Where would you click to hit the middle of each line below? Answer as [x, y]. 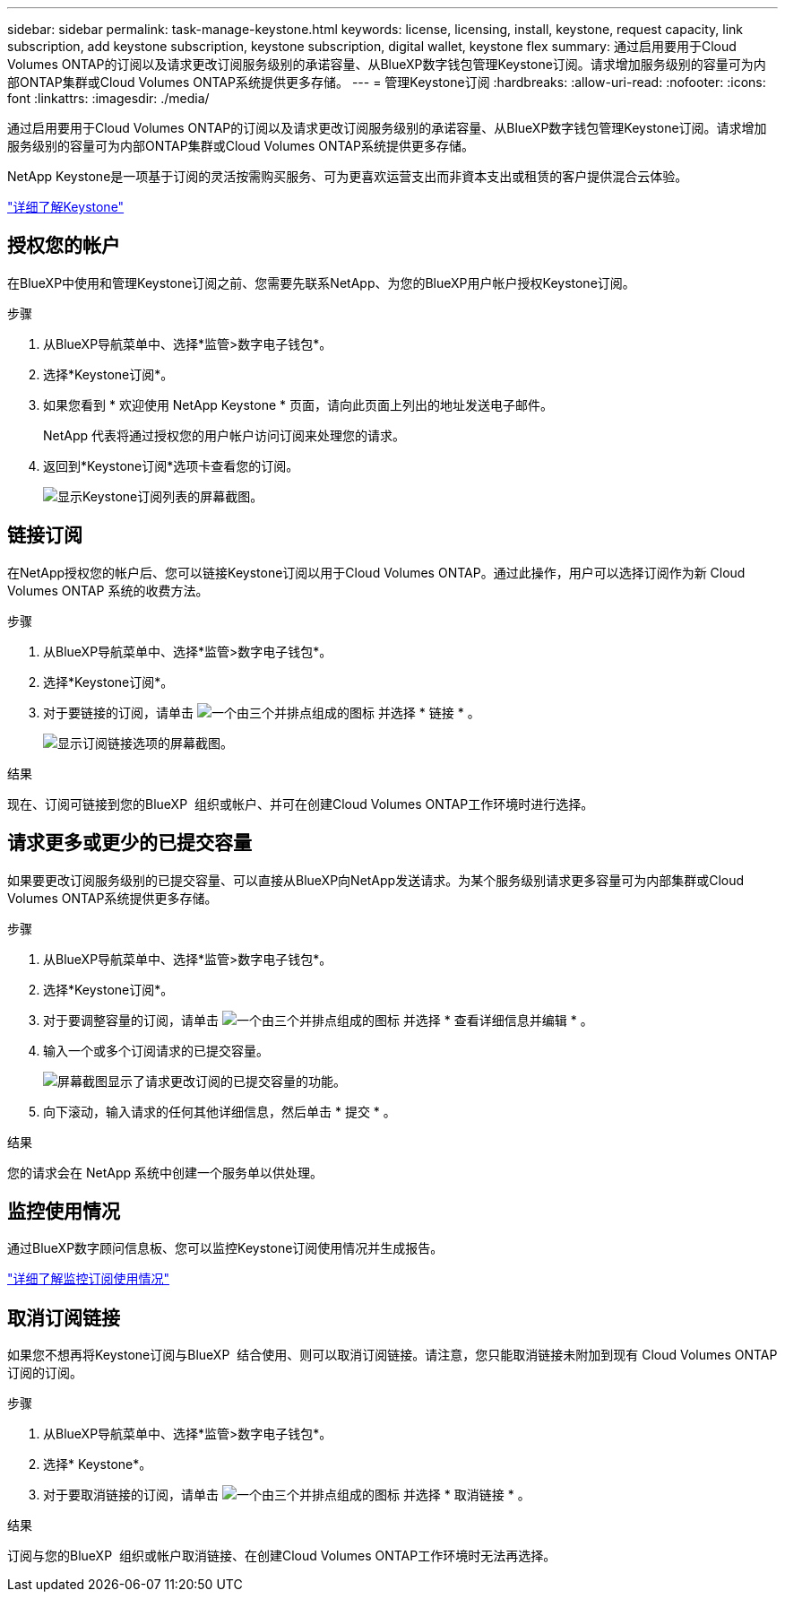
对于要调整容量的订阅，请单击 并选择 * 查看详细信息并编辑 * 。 [318, 1020]
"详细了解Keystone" [66, 207]
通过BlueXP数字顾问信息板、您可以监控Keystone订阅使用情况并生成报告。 [225, 1248]
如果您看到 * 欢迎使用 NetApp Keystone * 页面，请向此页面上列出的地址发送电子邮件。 [298, 404]
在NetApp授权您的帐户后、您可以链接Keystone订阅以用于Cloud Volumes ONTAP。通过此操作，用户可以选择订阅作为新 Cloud [376, 572]
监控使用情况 [64, 1211]
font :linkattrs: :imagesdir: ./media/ [108, 98]
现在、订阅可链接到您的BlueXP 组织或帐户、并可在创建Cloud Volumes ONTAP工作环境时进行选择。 [301, 804]
